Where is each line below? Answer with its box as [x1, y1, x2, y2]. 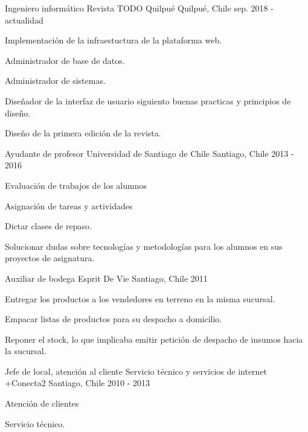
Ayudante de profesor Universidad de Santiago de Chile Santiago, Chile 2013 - [5, 147, 294, 159]
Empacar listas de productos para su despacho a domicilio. [5, 313, 222, 325]
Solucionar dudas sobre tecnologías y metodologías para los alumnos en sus [5, 240, 283, 252]
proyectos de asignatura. [5, 252, 95, 264]
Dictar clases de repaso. [5, 220, 92, 232]
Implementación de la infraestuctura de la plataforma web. [5, 34, 222, 46]
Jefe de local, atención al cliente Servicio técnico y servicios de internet [5, 364, 268, 377]
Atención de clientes [5, 397, 79, 410]
